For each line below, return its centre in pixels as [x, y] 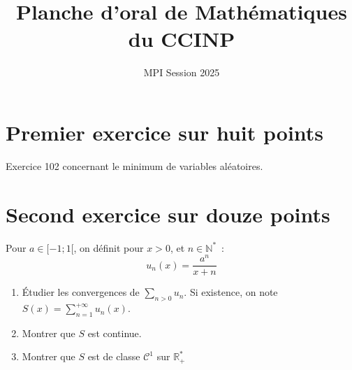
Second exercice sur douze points [168, 214]
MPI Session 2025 [182, 72]
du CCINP [182, 39]
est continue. [115, 333]
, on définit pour [109, 247]
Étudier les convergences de [81, 292]
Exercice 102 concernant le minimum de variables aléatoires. [134, 165]
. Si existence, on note [231, 292]
